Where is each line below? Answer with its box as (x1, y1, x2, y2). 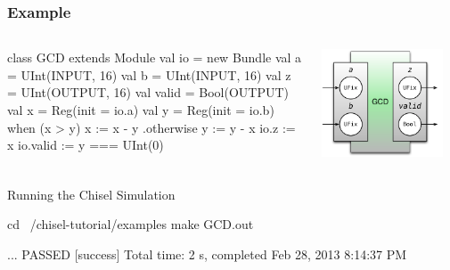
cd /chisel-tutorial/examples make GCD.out (7, 215, 254, 233)
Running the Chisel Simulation (7, 184, 176, 203)
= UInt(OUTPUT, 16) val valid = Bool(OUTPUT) (7, 83, 289, 102)
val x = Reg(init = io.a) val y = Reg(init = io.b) (7, 101, 274, 119)
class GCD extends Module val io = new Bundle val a (7, 48, 302, 67)
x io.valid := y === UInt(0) (7, 135, 164, 154)
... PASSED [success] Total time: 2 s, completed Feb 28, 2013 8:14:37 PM (7, 244, 407, 263)
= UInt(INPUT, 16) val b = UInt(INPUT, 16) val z (7, 65, 291, 84)
